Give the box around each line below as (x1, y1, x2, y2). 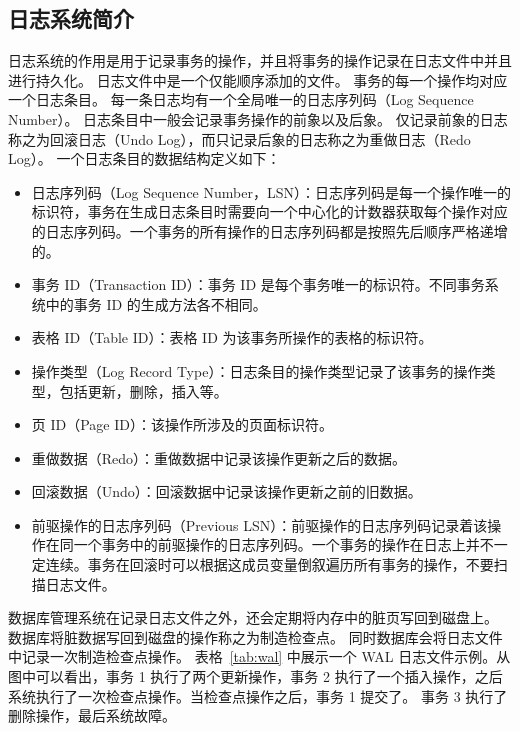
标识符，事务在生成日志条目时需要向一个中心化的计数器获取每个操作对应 (31, 201, 508, 222)
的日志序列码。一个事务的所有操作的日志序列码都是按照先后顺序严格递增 (31, 220, 508, 241)
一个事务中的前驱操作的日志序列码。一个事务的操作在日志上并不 (73, 534, 494, 555)
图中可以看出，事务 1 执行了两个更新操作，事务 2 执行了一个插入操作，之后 (8, 666, 503, 687)
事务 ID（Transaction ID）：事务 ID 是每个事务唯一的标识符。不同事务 (31, 274, 485, 295)
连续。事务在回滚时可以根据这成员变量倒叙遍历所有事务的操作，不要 (45, 554, 494, 575)
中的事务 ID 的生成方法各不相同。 (45, 293, 267, 314)
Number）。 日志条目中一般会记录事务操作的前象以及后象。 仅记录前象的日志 (8, 108, 508, 129)
